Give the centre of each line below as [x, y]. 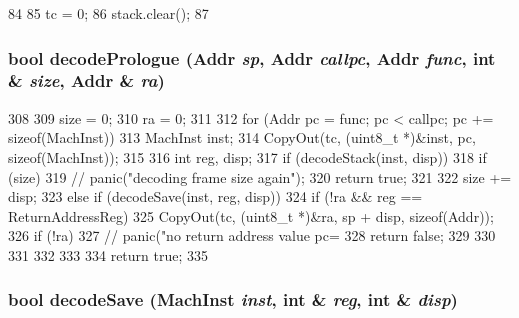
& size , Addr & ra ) [86, 80]
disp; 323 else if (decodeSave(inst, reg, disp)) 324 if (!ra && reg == [215, 196]
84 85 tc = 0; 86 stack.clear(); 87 [108, 13]
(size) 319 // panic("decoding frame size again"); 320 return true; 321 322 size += [260, 176]
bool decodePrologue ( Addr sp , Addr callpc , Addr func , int [252, 57]
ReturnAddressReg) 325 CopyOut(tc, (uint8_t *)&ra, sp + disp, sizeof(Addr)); [251, 215]
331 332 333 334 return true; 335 [108, 254]
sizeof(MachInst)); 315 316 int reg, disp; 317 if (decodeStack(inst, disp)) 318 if [247, 156]
